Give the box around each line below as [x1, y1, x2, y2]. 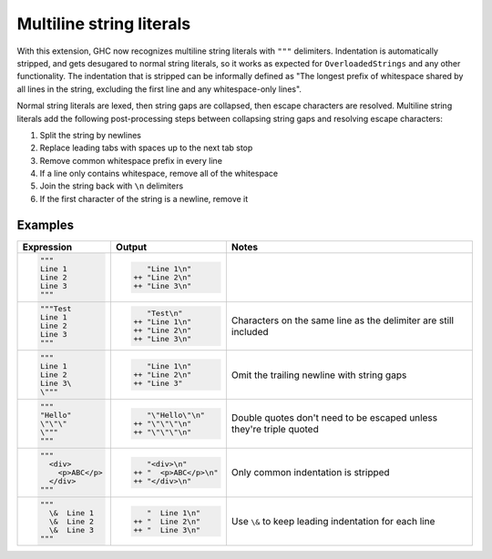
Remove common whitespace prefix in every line [39, 155, 223, 166]
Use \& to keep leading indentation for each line [231, 515, 436, 528]
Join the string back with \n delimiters [39, 180, 184, 191]
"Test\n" [146, 308, 183, 318]
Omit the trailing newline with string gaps [231, 369, 407, 381]
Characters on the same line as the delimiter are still [231, 314, 455, 327]
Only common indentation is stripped [231, 466, 391, 479]
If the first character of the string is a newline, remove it [39, 193, 249, 204]
